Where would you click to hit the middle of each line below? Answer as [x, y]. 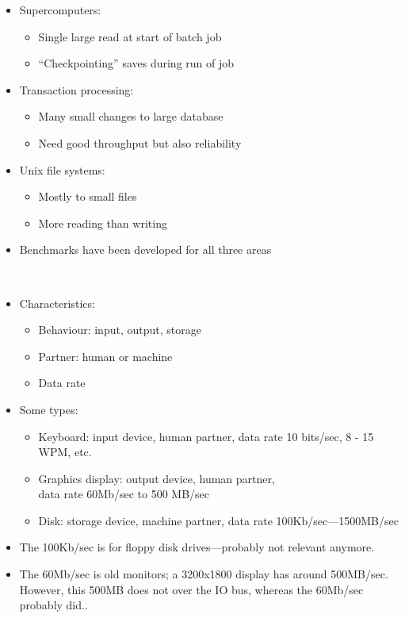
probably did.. [53, 605]
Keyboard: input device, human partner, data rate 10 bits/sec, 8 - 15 [206, 436]
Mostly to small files [88, 196]
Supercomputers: [60, 10]
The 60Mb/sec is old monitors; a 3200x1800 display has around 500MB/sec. [204, 574]
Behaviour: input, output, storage [120, 330]
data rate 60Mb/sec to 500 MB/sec [124, 494]
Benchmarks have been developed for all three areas [145, 250]
